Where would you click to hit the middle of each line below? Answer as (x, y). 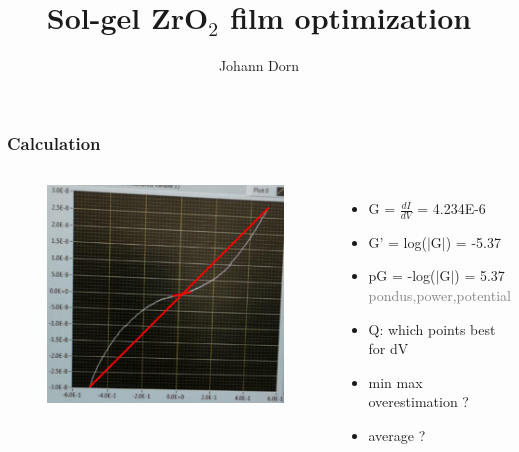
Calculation (54, 142)
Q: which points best (432, 328)
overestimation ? (418, 401)
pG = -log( (402, 275)
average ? (397, 435)
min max (395, 381)
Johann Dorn (259, 65)
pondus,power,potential (439, 295)
